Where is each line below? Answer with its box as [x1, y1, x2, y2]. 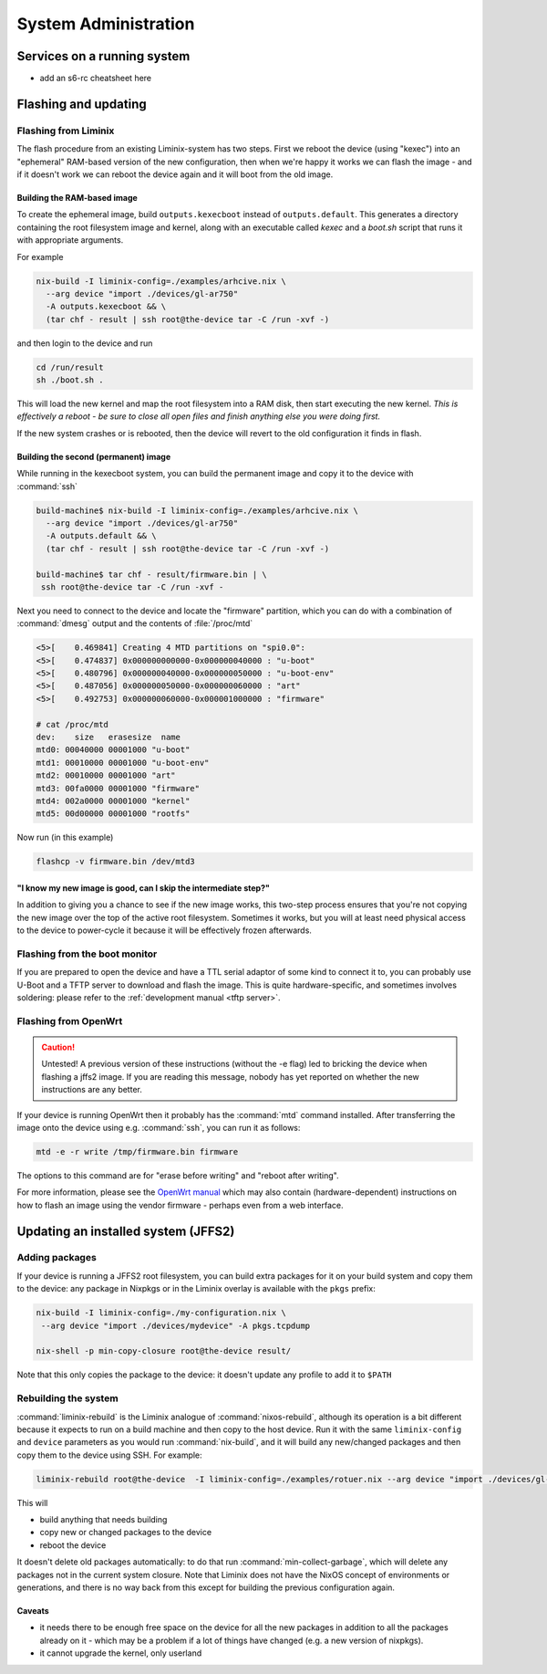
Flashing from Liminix [16, 124, 115, 137]
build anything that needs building [39, 1514, 168, 1525]
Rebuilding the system [16, 1392, 119, 1405]
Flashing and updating [16, 96, 147, 111]
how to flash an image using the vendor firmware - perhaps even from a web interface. [16, 1199, 344, 1210]
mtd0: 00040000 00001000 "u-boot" [36, 745, 191, 755]
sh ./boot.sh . [36, 375, 104, 385]
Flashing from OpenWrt [16, 1014, 123, 1027]
